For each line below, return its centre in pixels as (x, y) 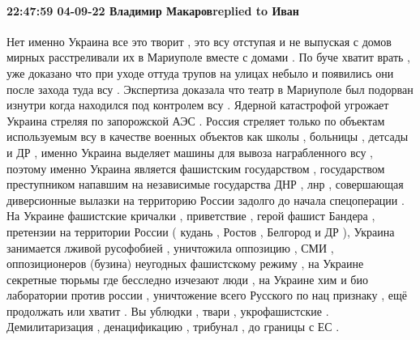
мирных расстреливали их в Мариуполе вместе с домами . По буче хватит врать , (208, 57)
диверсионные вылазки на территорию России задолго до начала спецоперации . (206, 200)
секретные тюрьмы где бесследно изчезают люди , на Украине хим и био (187, 279)
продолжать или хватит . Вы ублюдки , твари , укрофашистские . (168, 310)
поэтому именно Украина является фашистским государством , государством (196, 168)
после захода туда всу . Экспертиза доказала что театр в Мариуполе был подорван (210, 89)
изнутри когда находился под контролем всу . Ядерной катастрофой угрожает (198, 105)
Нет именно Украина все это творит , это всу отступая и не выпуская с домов (199, 41)
